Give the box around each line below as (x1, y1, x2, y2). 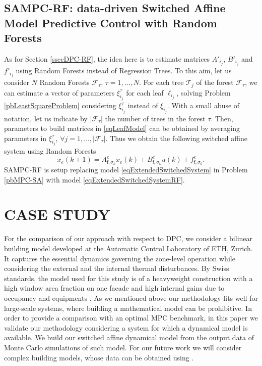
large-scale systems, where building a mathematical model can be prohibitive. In (4, 302, 252, 313)
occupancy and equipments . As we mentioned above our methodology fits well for (4, 292, 258, 303)
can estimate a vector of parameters (4, 87, 115, 98)
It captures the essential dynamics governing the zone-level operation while (4, 253, 235, 263)
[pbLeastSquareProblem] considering (4, 100, 116, 111)
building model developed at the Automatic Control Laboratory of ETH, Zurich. (4, 243, 253, 253)
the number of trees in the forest (105, 113, 206, 123)
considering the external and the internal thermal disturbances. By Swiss (4, 263, 229, 273)
